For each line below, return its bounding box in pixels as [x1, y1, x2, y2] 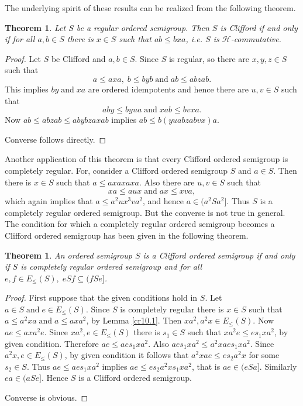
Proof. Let [5, 52, 41, 64]
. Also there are [139, 176, 195, 188]
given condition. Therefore [5, 337, 99, 349]
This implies [5, 82, 49, 95]
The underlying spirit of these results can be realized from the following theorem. [5, 2, 296, 13]
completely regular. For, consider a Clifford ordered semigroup [5, 164, 228, 176]
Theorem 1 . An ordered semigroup [5, 249, 132, 261]
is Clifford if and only [220, 21, 298, 33]
